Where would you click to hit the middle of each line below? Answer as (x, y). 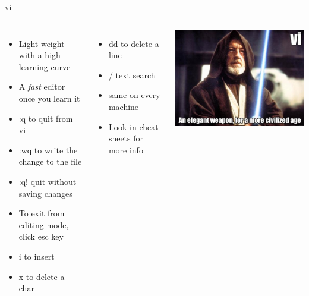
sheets (119, 138)
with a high (40, 55)
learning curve (45, 66)
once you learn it (49, 98)
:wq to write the (48, 149)
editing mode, (44, 224)
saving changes (45, 193)
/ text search (132, 75)
